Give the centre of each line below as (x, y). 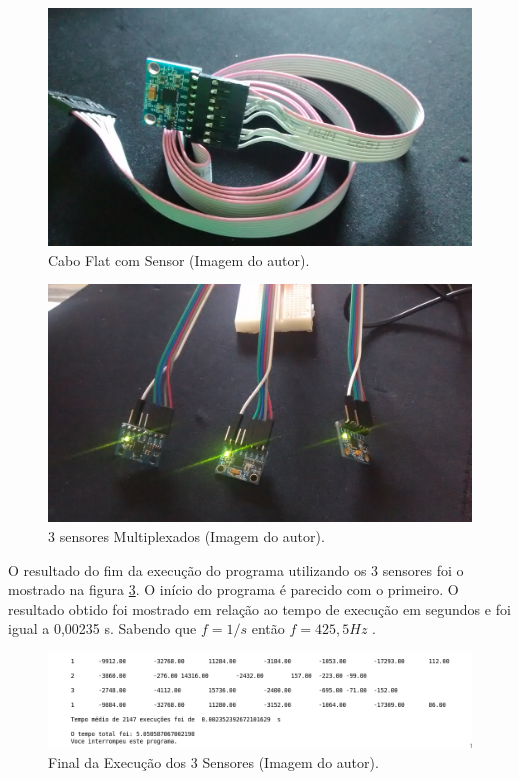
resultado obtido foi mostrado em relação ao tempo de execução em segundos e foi (259, 608)
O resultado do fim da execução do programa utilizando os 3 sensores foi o (236, 569)
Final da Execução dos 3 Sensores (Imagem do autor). (213, 761)
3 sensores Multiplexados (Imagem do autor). (186, 535)
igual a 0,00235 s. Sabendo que (102, 628)
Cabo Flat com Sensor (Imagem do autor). (179, 259)
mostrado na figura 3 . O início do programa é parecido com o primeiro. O (233, 589)
